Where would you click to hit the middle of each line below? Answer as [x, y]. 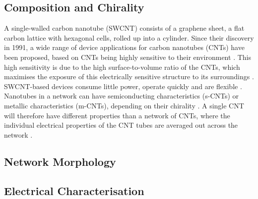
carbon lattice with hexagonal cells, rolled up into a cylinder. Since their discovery [129, 37]
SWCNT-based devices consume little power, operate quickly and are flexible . [123, 86]
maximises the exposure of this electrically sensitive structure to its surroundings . [129, 76]
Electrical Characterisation [74, 190]
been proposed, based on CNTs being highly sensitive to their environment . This [128, 57]
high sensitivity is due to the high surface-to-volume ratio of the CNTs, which [122, 67]
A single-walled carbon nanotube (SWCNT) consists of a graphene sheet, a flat [124, 28]
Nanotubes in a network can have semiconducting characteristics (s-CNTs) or [122, 96]
